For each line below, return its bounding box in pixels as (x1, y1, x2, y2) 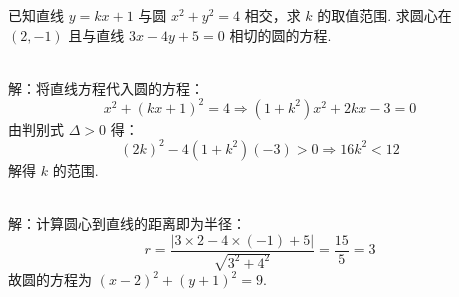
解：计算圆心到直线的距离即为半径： (8, 213, 246, 234)
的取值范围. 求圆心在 (317, 5, 452, 25)
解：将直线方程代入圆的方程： (8, 77, 204, 98)
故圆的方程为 (8, 269, 92, 290)
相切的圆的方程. (229, 24, 332, 45)
